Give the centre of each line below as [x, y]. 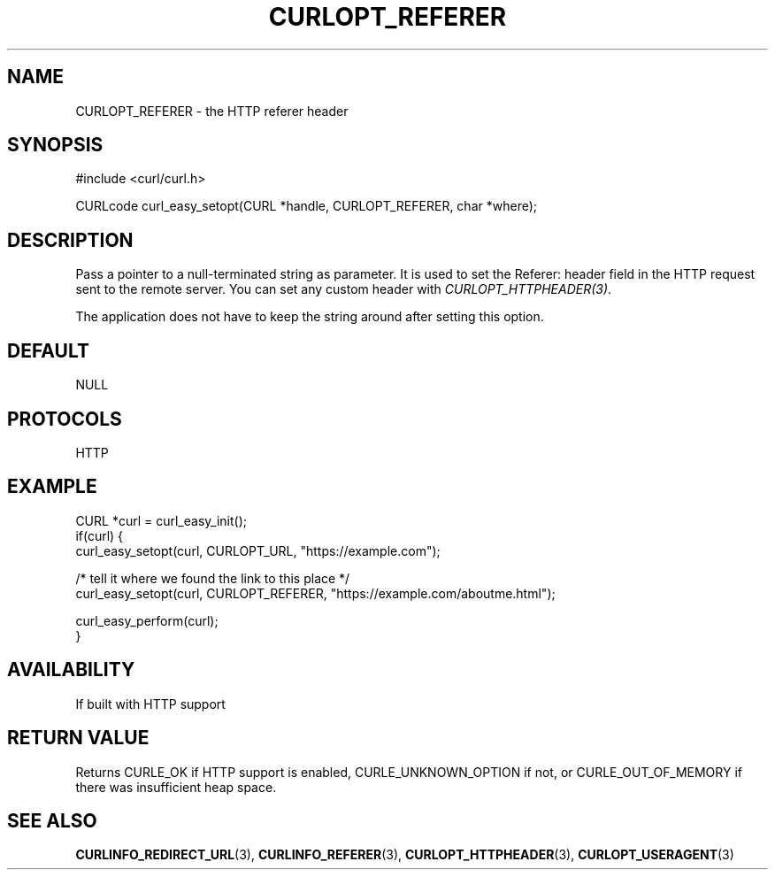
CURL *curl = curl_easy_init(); [161, 520]
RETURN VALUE [78, 738]
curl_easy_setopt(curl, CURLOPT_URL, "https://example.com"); [258, 550]
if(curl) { [100, 535]
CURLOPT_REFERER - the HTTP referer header [212, 111]
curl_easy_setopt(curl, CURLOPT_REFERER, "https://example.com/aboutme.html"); [315, 593]
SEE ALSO [52, 820]
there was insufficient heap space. [176, 787]
